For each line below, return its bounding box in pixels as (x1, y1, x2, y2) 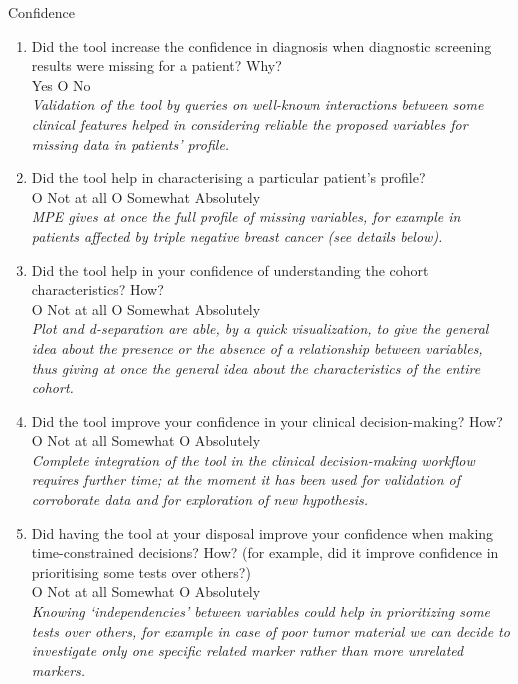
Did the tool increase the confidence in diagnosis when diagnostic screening (31, 35, 492, 56)
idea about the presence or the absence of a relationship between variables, (31, 337, 483, 358)
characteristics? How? (31, 279, 164, 300)
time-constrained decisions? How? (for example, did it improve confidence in (31, 542, 499, 563)
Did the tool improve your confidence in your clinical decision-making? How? (31, 410, 503, 431)
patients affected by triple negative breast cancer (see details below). (31, 225, 443, 246)
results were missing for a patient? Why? (31, 55, 282, 76)
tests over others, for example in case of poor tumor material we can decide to (31, 620, 510, 641)
